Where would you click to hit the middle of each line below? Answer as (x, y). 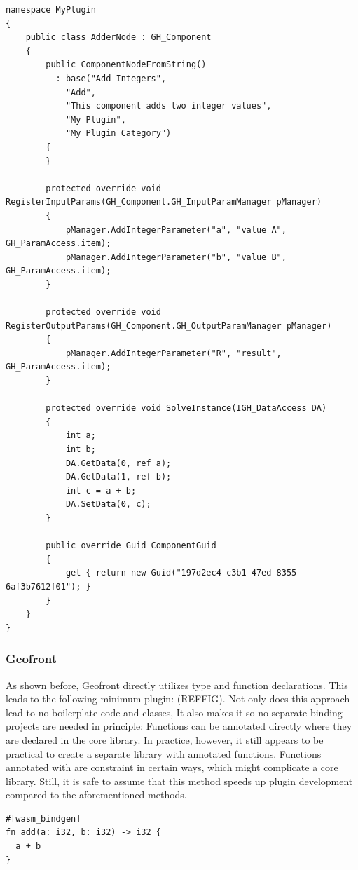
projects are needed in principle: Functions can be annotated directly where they (179, 726)
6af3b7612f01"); (43, 586)
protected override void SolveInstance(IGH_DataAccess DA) (186, 408)
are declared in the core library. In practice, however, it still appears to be (165, 739)
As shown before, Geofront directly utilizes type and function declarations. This (177, 685)
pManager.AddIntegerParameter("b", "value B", (176, 257)
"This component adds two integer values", (168, 106)
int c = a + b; (101, 490)
